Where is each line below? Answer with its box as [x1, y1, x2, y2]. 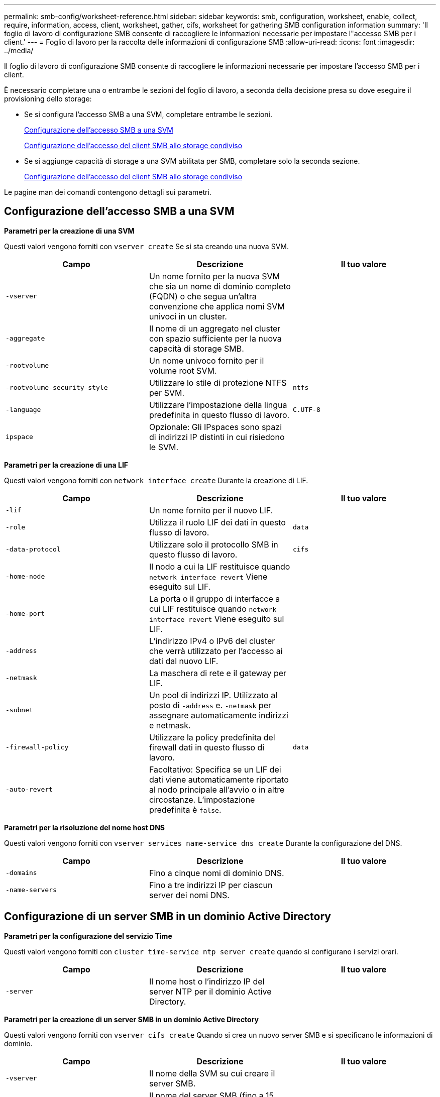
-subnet [6, 706, 33, 714]
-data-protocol [6, 545, 61, 554]
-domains [6, 869, 37, 877]
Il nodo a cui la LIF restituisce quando [149, 561, 290, 572]
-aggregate [6, 335, 45, 343]
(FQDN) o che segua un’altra [149, 291, 257, 301]
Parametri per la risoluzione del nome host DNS [4, 823, 165, 832]
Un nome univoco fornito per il [149, 355, 264, 366]
